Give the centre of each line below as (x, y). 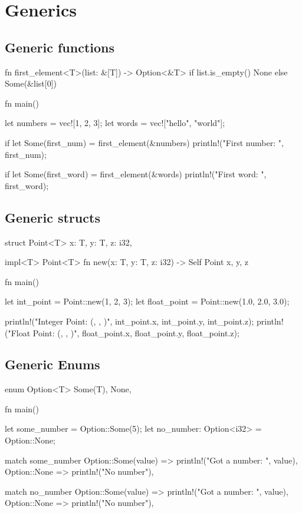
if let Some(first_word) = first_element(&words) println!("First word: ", (136, 174)
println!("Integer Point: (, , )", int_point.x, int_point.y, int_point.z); (129, 321)
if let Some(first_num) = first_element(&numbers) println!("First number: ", (144, 142)
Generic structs (52, 217)
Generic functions (60, 47)
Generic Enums (52, 364)
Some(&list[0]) (31, 83)
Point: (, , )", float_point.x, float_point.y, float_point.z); (136, 332)
